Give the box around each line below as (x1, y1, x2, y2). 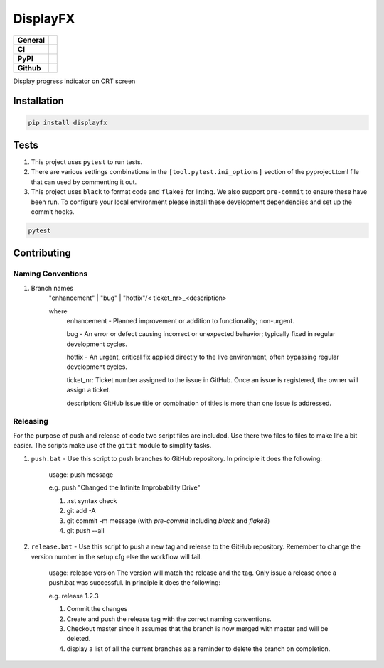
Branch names (31, 284, 74, 292)
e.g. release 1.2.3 (48, 591, 99, 600)
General (17, 35, 46, 45)
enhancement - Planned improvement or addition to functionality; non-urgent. (66, 316, 294, 325)
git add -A (66, 507, 96, 515)
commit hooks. (31, 208, 75, 216)
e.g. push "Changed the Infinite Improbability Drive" (48, 483, 201, 492)
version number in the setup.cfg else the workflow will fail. (31, 552, 203, 561)
